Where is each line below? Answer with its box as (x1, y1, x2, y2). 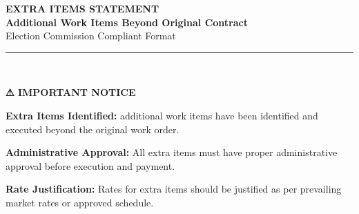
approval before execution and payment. (6, 158, 175, 173)
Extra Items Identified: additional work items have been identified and (6, 108, 318, 122)
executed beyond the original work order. (6, 121, 179, 136)
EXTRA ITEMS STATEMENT (6, 1, 159, 15)
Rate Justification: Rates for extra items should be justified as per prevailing (6, 182, 342, 196)
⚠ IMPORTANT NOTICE (6, 85, 136, 99)
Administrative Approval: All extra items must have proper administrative (6, 145, 338, 159)
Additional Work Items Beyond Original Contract (6, 14, 248, 29)
